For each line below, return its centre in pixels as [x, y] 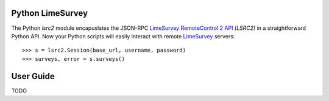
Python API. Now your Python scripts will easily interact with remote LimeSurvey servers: [123, 36]
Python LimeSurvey [50, 13]
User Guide [33, 76]
